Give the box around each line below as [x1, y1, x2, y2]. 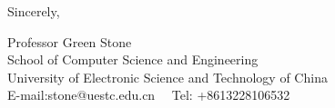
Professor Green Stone [7, 32, 132, 51]
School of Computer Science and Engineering [7, 50, 259, 69]
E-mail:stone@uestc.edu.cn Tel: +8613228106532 [7, 85, 290, 104]
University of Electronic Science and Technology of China [7, 67, 328, 86]
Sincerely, [7, 2, 60, 20]
